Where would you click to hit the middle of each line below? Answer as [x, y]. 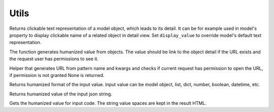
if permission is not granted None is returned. [57, 75]
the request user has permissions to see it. [54, 59]
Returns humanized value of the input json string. [61, 94]
